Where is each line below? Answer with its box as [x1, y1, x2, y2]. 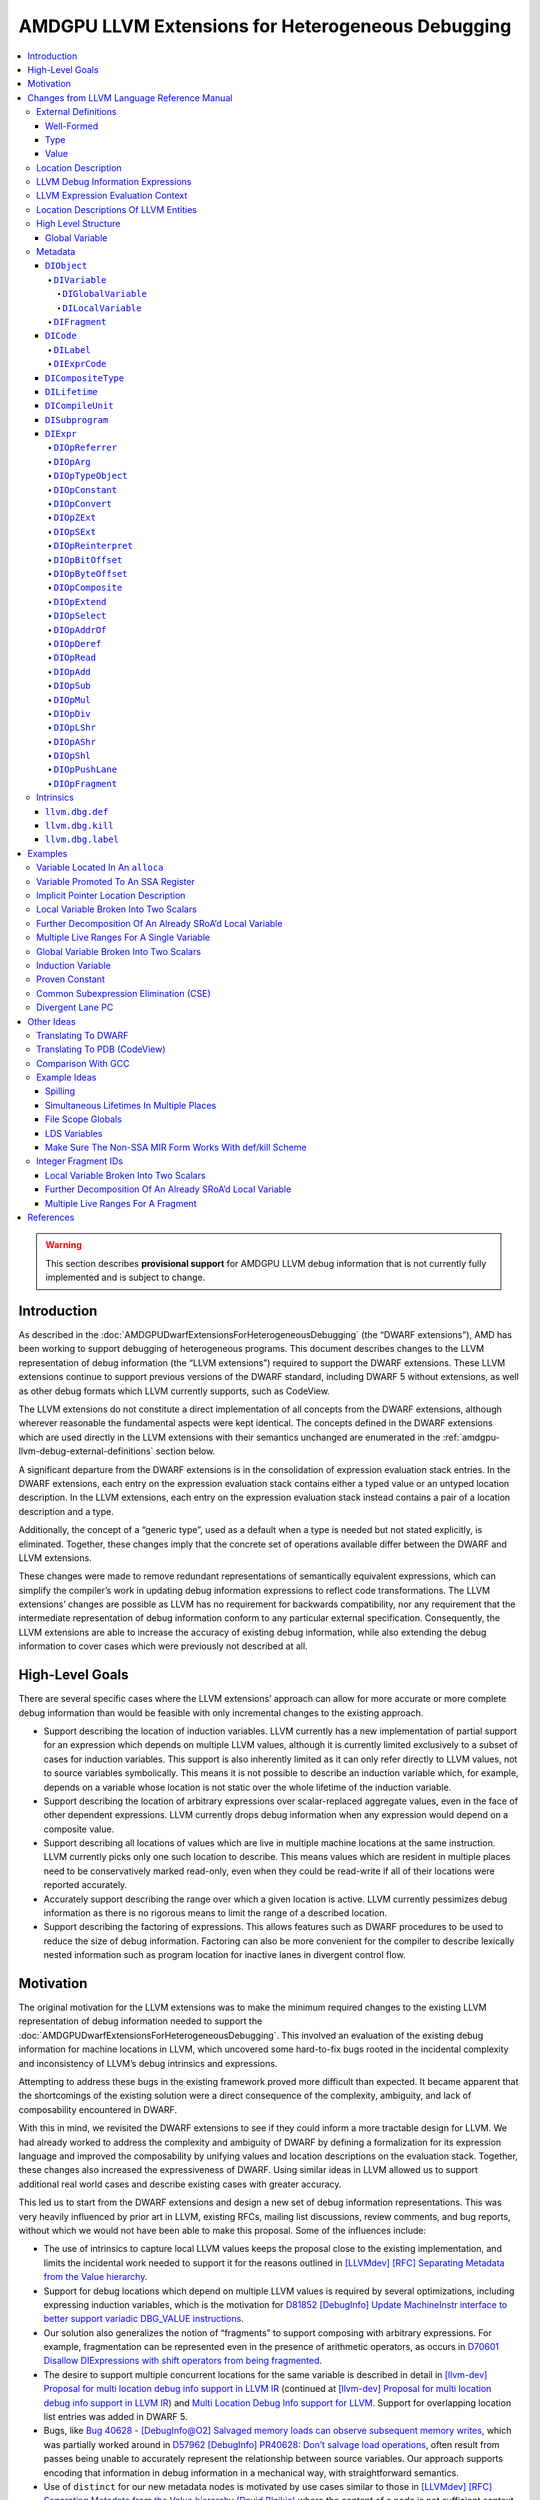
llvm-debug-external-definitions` [18, 1445, 154, 1457]
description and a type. [18, 1505, 114, 1517]
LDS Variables [45, 1127, 103, 1139]
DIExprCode [53, 358, 107, 370]
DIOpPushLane [53, 764, 118, 775]
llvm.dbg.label [45, 834, 120, 845]
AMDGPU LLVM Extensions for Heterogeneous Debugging [18, 15, 512, 37]
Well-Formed [45, 120, 99, 132]
